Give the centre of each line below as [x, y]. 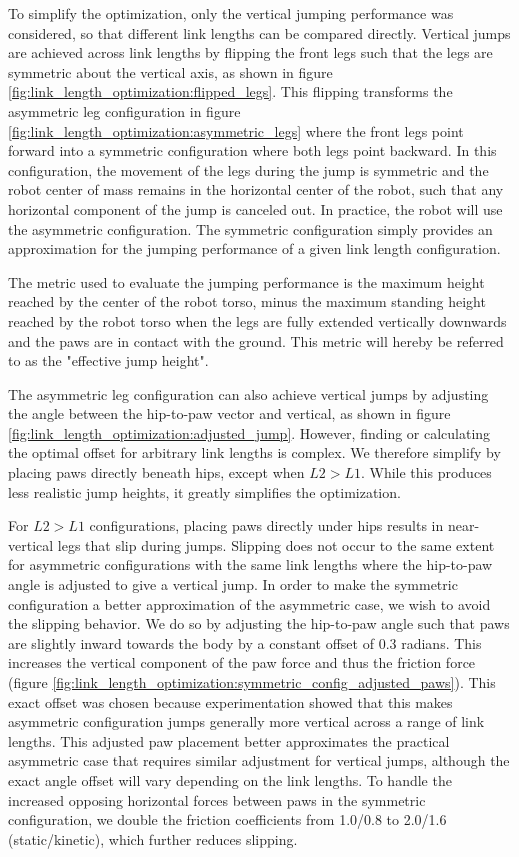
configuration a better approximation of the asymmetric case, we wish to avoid [249, 603]
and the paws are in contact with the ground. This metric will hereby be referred [256, 340]
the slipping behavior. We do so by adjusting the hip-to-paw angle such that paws [259, 623]
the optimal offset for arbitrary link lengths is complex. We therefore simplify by [254, 452]
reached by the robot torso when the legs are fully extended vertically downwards [257, 320]
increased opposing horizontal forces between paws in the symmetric [217, 799]
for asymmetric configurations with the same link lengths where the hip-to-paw [250, 564]
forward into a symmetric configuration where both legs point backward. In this [252, 150]
